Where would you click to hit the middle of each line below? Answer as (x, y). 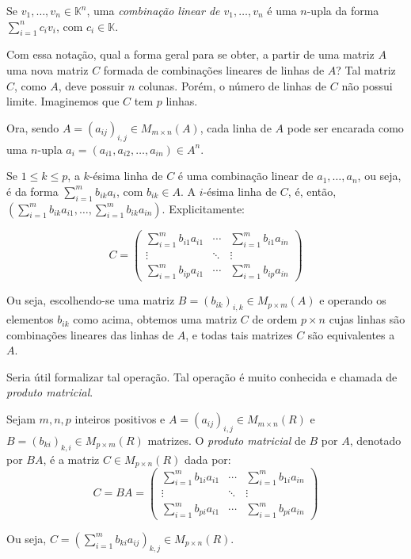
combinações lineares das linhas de (90, 334)
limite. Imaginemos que (63, 101)
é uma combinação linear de (245, 176)
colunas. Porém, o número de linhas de (233, 85)
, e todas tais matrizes (239, 334)
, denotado (375, 440)
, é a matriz (71, 459)
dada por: (207, 459)
